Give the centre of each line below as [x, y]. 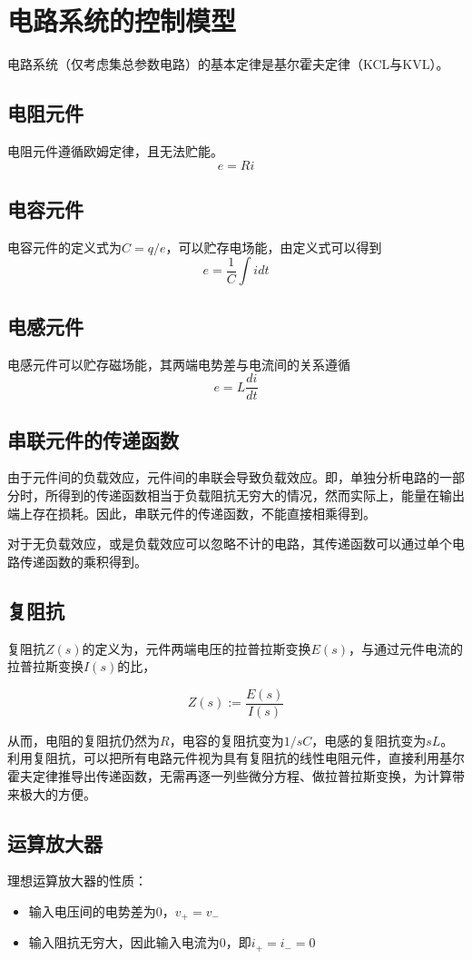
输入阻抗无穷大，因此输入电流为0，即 [140, 942]
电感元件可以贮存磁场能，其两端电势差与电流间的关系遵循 [179, 364]
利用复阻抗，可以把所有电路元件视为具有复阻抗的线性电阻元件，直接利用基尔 [236, 758]
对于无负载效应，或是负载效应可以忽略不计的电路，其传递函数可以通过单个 [230, 544]
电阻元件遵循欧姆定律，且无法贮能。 [115, 150]
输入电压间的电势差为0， [102, 911]
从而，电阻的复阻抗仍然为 [84, 740]
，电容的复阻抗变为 [226, 740]
